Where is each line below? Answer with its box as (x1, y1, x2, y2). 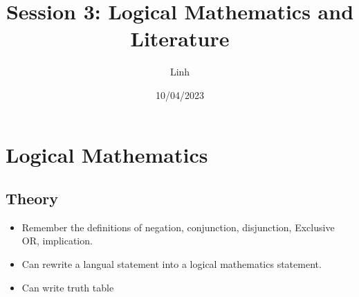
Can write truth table (21, 280, 114, 294)
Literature (130, 24, 230, 53)
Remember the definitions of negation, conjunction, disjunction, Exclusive (21, 219, 335, 234)
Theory (6, 188, 59, 209)
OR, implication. (21, 233, 93, 248)
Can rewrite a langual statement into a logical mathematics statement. (21, 257, 322, 271)
